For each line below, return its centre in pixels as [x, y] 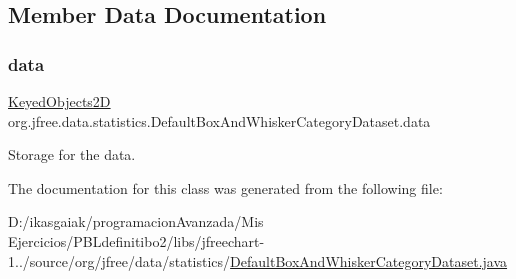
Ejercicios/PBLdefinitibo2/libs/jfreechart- [136, 240]
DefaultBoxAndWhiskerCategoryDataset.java [369, 260]
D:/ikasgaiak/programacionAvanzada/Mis [136, 221]
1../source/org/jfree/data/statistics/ [119, 260]
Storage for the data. [72, 154]
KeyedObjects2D [59, 101]
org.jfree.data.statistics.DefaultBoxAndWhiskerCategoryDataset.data [219, 120]
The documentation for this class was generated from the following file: [225, 187]
